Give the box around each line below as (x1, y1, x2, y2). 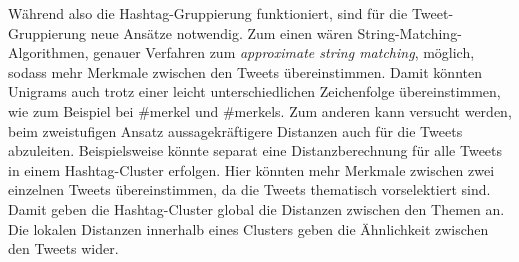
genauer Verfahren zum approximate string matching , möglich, (93, 42, 475, 63)
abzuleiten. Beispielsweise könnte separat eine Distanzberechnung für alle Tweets (8, 140, 503, 161)
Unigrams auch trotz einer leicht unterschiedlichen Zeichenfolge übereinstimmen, (8, 81, 501, 102)
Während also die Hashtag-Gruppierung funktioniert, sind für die (8, 3, 408, 23)
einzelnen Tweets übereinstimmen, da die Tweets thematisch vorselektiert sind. (8, 179, 491, 200)
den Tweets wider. (8, 238, 119, 259)
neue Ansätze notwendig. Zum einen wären (90, 22, 353, 43)
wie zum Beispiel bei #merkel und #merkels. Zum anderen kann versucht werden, (8, 100, 512, 121)
